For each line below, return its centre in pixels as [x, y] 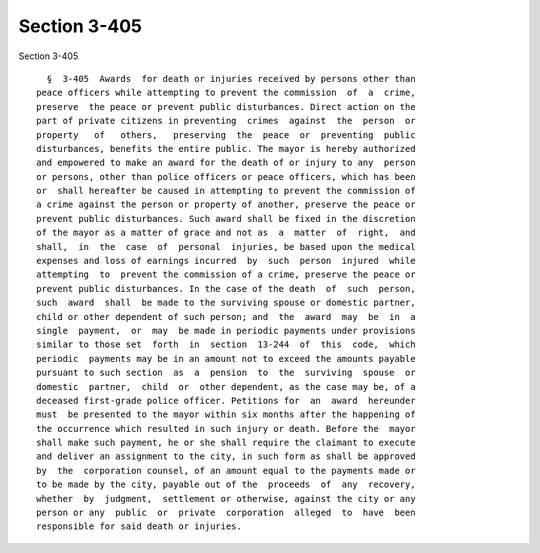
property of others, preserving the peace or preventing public [226, 134]
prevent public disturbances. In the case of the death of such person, [226, 288]
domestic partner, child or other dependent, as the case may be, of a [226, 386]
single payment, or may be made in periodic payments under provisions [226, 330]
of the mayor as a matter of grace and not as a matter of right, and [226, 233]
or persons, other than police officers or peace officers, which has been [226, 176]
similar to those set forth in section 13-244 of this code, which [226, 344]
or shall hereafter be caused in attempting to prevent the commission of [226, 191]
